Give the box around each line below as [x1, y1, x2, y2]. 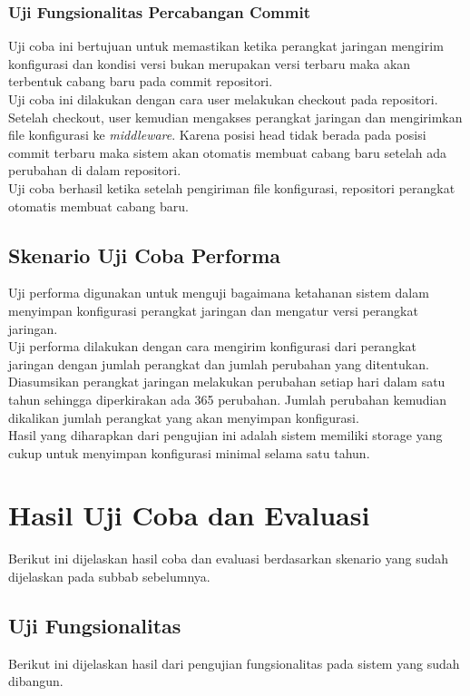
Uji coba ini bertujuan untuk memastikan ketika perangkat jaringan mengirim [8, 36, 444, 55]
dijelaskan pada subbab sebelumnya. [8, 567, 211, 586]
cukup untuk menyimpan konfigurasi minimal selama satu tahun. [8, 443, 370, 462]
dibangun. [8, 671, 64, 691]
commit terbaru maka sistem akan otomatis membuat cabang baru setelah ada [8, 142, 446, 162]
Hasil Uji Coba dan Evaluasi [8, 496, 370, 534]
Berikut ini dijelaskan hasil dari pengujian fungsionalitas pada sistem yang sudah [8, 653, 460, 672]
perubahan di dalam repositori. [8, 161, 181, 180]
